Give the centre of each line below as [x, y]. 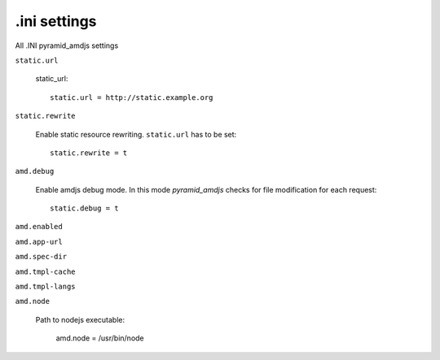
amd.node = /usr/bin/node [100, 338]
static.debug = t [84, 208]
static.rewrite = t [89, 153]
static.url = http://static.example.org [132, 97]
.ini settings [56, 21]
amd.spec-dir [41, 257]
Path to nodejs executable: [80, 319]
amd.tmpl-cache [46, 271]
